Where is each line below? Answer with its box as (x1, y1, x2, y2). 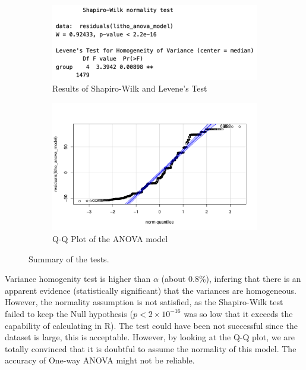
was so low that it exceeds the (184, 307, 293, 319)
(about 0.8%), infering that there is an (161, 272, 301, 285)
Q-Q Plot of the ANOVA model (52, 232, 168, 244)
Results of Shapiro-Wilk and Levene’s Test (52, 82, 207, 95)
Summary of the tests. (29, 252, 109, 265)
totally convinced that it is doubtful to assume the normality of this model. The (5, 342, 296, 355)
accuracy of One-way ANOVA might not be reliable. (5, 354, 195, 366)
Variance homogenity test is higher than (5, 272, 151, 285)
